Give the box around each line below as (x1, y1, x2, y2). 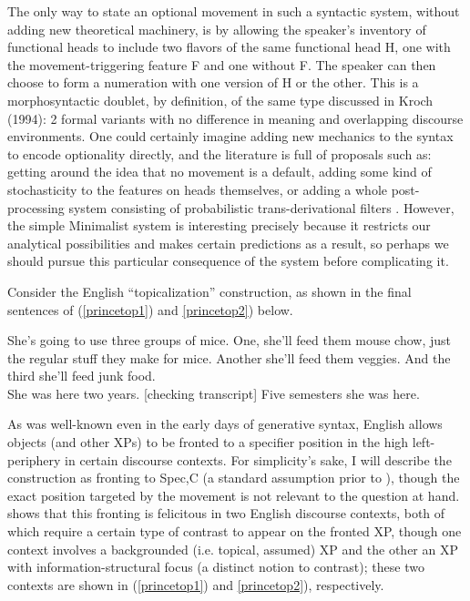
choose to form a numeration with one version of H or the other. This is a (7, 73, 419, 92)
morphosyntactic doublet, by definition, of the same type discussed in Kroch (7, 90, 434, 109)
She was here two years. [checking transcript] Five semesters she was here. (7, 383, 420, 402)
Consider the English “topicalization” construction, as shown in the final (7, 281, 412, 300)
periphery (7, 450, 61, 469)
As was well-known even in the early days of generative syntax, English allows (7, 414, 443, 433)
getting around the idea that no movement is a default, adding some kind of (7, 162, 432, 181)
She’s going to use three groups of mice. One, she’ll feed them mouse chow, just (7, 331, 451, 350)
